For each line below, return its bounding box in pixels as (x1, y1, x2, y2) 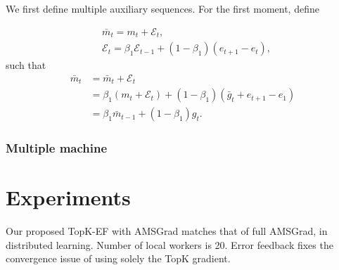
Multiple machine (6, 139, 108, 157)
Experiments (6, 183, 131, 212)
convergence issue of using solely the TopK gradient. (6, 251, 231, 266)
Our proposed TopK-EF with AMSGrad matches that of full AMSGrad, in (6, 224, 328, 238)
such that (6, 58, 46, 72)
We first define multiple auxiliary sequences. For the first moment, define (6, 1, 319, 15)
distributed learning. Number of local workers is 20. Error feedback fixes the (6, 237, 333, 252)
